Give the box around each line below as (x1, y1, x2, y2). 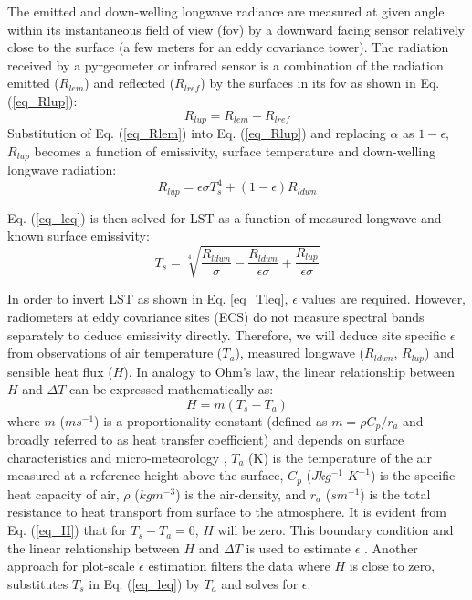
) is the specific (370, 466, 456, 485)
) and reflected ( (84, 73, 175, 92)
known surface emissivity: (7, 226, 150, 245)
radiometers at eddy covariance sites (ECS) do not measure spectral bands (7, 306, 425, 326)
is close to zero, (349, 556, 435, 575)
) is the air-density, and (175, 484, 307, 503)
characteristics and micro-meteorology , (7, 447, 227, 466)
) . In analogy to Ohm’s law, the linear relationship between (123, 361, 455, 380)
